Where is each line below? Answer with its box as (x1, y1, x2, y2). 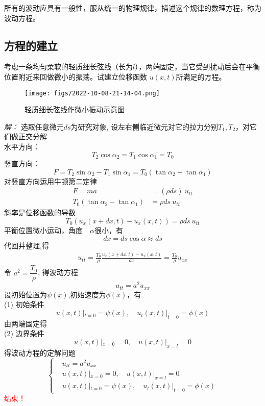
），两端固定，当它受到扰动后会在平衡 (135, 61, 260, 72)
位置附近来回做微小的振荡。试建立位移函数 (4, 71, 147, 82)
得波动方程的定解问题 (4, 347, 76, 358)
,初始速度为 (68, 289, 106, 299)
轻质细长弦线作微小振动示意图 (25, 104, 125, 115)
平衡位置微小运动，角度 (4, 224, 83, 235)
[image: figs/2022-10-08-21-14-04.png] (25, 89, 160, 97)
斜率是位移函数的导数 (4, 207, 76, 218)
